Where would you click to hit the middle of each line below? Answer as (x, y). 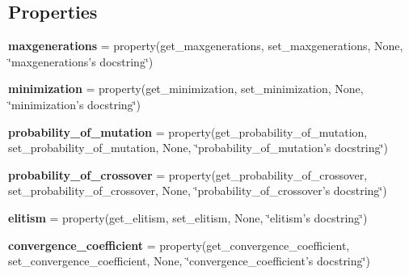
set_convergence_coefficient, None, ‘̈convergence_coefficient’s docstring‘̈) (189, 261)
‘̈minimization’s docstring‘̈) (74, 104)
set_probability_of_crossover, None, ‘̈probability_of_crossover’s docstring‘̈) (198, 190)
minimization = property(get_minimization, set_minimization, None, (186, 89)
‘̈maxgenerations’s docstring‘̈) (81, 61)
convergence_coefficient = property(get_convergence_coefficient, (179, 245)
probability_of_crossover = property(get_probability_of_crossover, (188, 174)
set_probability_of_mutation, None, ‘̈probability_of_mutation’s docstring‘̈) (198, 148)
